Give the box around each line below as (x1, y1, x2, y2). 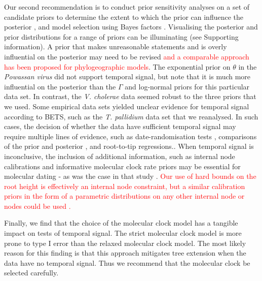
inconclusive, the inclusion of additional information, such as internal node (4, 150, 235, 161)
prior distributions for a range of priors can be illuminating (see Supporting (4, 31, 239, 42)
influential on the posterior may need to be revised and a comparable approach (4, 51, 249, 61)
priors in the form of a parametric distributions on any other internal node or (4, 191, 245, 201)
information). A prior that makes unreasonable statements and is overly (4, 41, 227, 52)
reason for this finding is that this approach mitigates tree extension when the (4, 247, 246, 258)
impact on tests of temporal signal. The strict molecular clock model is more (4, 228, 242, 238)
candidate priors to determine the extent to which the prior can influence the (4, 11, 243, 22)
